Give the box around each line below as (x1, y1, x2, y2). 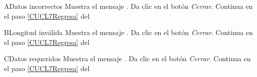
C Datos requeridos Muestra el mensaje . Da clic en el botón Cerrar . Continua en (4, 53, 251, 64)
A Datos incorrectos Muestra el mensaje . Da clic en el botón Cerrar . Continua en (4, 1, 253, 11)
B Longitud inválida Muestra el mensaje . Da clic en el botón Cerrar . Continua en (4, 27, 253, 38)
